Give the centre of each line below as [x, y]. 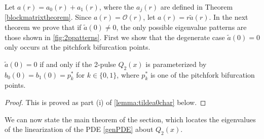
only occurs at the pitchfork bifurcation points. [78, 47]
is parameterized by [176, 64]
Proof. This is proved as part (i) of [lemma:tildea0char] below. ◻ [105, 102]
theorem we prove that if [43, 27]
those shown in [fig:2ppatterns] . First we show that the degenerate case [115, 37]
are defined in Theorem [197, 7]
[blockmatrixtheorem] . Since [48, 17]
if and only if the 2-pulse [78, 64]
